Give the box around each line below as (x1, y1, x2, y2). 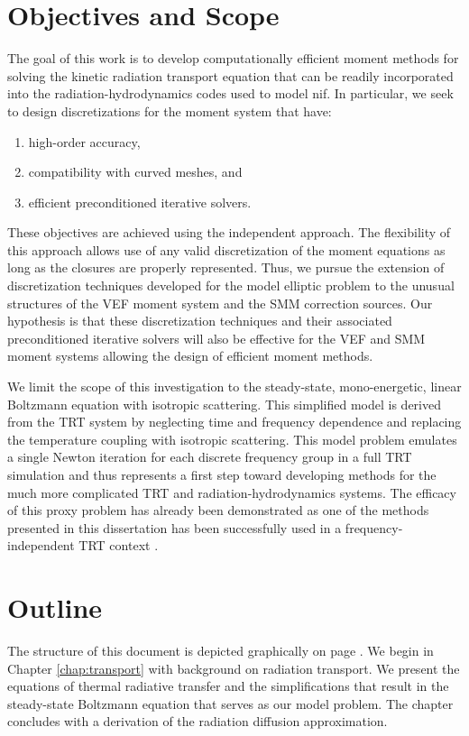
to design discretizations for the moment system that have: (7, 101, 332, 120)
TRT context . (78, 536, 159, 555)
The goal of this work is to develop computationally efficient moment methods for (7, 49, 459, 68)
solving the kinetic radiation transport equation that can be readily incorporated (7, 66, 454, 85)
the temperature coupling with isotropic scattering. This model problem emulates (7, 429, 457, 448)
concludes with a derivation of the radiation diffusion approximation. (7, 712, 388, 731)
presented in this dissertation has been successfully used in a (7, 518, 342, 537)
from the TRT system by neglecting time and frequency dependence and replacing (7, 412, 462, 431)
